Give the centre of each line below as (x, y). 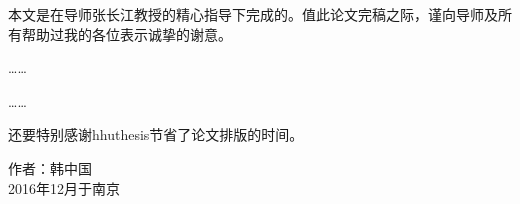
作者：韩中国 (50, 167)
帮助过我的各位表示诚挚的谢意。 (126, 33)
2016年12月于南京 (64, 187)
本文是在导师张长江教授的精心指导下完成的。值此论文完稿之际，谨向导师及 (253, 14)
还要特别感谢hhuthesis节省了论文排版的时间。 (156, 134)
